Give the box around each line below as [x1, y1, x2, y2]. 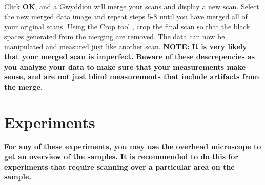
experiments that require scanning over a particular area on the [4, 161, 235, 172]
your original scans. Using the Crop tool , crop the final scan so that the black [4, 21, 250, 32]
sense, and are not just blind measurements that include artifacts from [4, 71, 259, 82]
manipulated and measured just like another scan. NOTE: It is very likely [4, 41, 247, 52]
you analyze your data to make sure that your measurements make [4, 61, 246, 72]
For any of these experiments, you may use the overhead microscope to [4, 141, 261, 152]
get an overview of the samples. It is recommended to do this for [4, 151, 238, 162]
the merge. [4, 81, 43, 92]
